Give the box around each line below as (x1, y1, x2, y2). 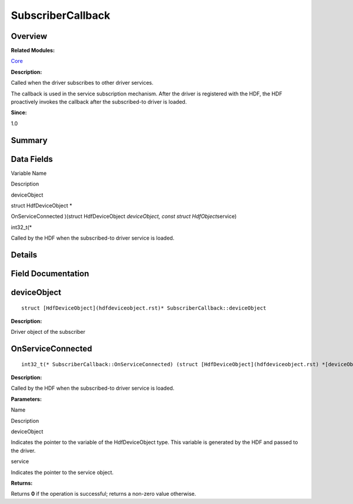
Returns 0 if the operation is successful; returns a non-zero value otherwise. (11, 490, 197, 498)
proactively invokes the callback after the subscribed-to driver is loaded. (11, 98, 187, 105)
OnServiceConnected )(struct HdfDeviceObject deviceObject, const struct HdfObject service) (11, 213, 237, 220)
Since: (11, 109, 27, 116)
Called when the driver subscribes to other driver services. (11, 79, 154, 87)
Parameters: (11, 395, 42, 403)
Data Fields (11, 154, 53, 164)
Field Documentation (11, 268, 89, 278)
